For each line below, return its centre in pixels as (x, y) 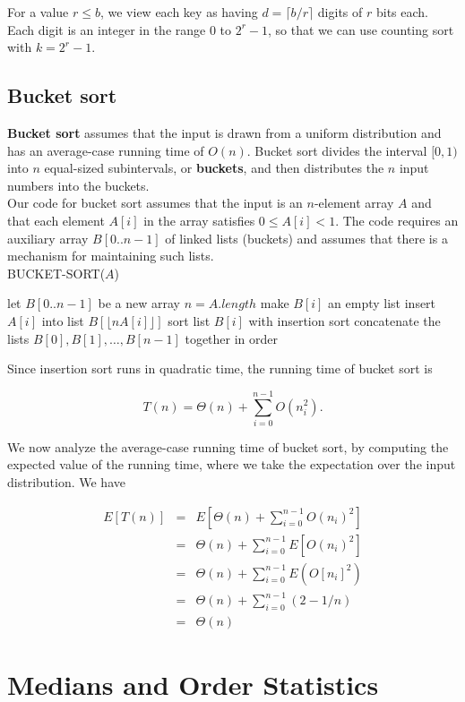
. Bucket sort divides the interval (337, 150)
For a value (38, 12)
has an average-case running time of (106, 150)
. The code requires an (397, 220)
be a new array (139, 303)
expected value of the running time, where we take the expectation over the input (232, 464)
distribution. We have (66, 482)
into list (63, 320)
